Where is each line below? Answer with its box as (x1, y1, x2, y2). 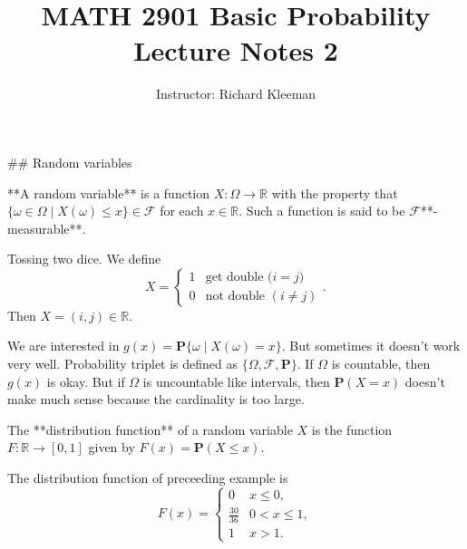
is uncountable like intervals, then (142, 371, 330, 390)
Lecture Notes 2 (133, 32, 338, 69)
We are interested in (7, 336, 120, 355)
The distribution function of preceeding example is (7, 468, 288, 487)
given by (88, 438, 135, 457)
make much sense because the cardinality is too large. (7, 390, 305, 409)
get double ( (205, 271, 273, 284)
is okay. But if (46, 371, 125, 390)
